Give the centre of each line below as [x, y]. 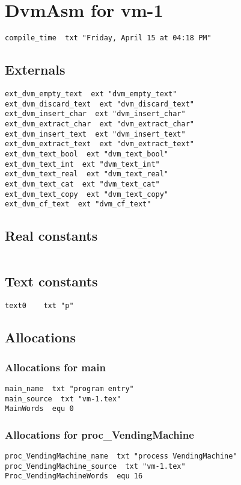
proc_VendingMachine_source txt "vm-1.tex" [95, 466]
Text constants [51, 281]
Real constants [51, 236]
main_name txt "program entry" [69, 388]
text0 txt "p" [39, 306]
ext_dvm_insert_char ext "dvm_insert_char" [95, 114]
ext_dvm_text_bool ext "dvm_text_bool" [87, 154]
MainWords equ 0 [39, 409]
